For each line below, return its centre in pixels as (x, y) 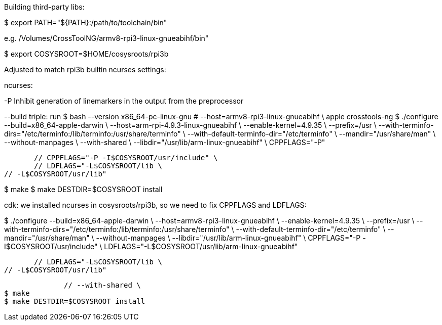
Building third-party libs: (44, 7)
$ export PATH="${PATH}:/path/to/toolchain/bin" (86, 22)
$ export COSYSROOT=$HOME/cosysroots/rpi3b (86, 54)
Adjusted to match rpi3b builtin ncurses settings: (85, 69)
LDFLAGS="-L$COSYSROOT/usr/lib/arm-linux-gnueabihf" (201, 246)
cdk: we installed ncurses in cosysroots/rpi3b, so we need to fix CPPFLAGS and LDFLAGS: (155, 205)
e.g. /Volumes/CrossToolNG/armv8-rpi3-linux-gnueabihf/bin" (106, 38)
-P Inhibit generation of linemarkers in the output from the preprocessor (124, 101)
